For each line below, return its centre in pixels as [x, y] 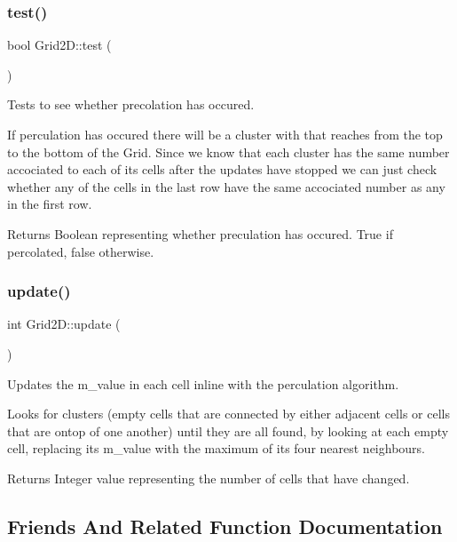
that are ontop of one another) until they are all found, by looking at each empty [228, 430]
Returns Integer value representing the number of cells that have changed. [209, 478]
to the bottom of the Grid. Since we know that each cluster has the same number [228, 151]
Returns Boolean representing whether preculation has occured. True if [200, 233]
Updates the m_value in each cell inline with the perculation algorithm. [203, 383]
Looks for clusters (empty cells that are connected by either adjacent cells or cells [228, 414]
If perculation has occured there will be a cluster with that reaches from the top [225, 134]
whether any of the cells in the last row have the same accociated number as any [226, 186]
